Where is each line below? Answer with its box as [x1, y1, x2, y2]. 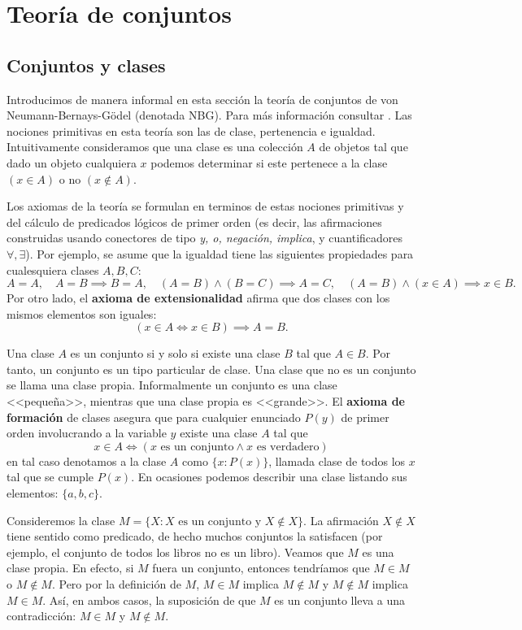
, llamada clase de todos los [268, 452, 406, 469]
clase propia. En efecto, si [7, 559, 134, 576]
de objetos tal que [319, 138, 408, 155]
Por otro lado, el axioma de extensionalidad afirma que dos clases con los [7, 289, 390, 306]
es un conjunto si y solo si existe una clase [70, 345, 281, 362]
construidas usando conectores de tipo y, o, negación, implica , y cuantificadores [7, 229, 403, 246]
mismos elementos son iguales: [7, 305, 157, 322]
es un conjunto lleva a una [274, 591, 406, 608]
